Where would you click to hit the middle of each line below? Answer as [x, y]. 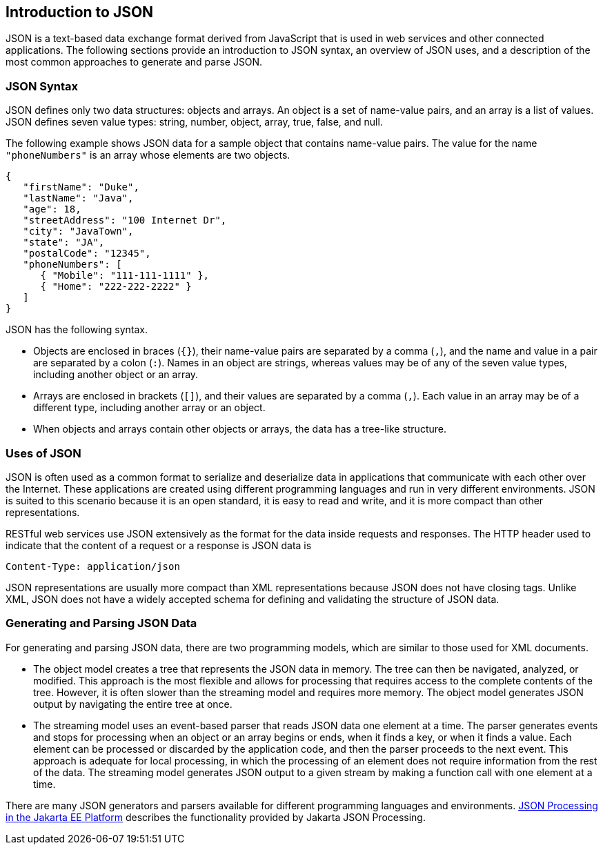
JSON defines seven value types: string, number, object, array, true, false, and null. [194, 122]
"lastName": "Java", [78, 198]
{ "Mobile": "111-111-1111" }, [125, 276]
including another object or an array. [116, 375]
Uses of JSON [43, 453]
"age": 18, [52, 209]
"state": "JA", [64, 243]
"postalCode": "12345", [87, 254]
